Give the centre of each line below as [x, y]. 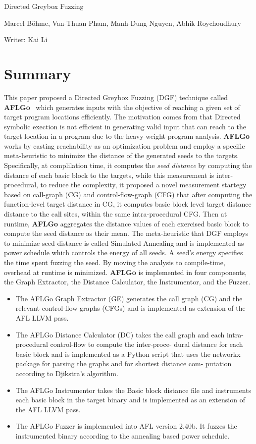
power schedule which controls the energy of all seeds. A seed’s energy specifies [124, 252]
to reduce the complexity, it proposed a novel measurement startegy [143, 185]
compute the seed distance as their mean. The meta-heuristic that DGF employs [126, 233]
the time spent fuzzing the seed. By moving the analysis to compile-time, [115, 262]
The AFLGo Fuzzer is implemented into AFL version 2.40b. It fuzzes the [126, 426]
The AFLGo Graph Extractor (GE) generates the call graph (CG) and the [129, 298]
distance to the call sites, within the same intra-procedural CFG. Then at [116, 214]
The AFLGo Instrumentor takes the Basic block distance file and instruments [133, 390]
